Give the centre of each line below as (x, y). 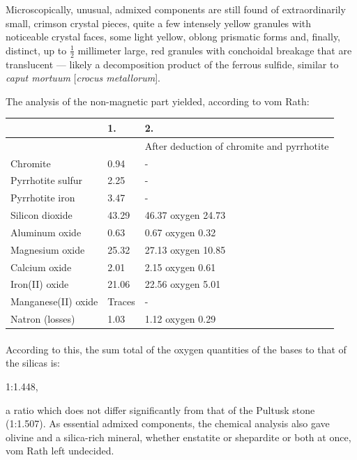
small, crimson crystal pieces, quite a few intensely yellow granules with (159, 23)
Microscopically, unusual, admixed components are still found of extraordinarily (176, 9)
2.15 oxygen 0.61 (180, 267)
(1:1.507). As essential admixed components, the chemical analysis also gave (168, 423)
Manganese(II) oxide (54, 301)
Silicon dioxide (41, 215)
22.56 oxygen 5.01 (183, 284)
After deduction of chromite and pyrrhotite (237, 145)
